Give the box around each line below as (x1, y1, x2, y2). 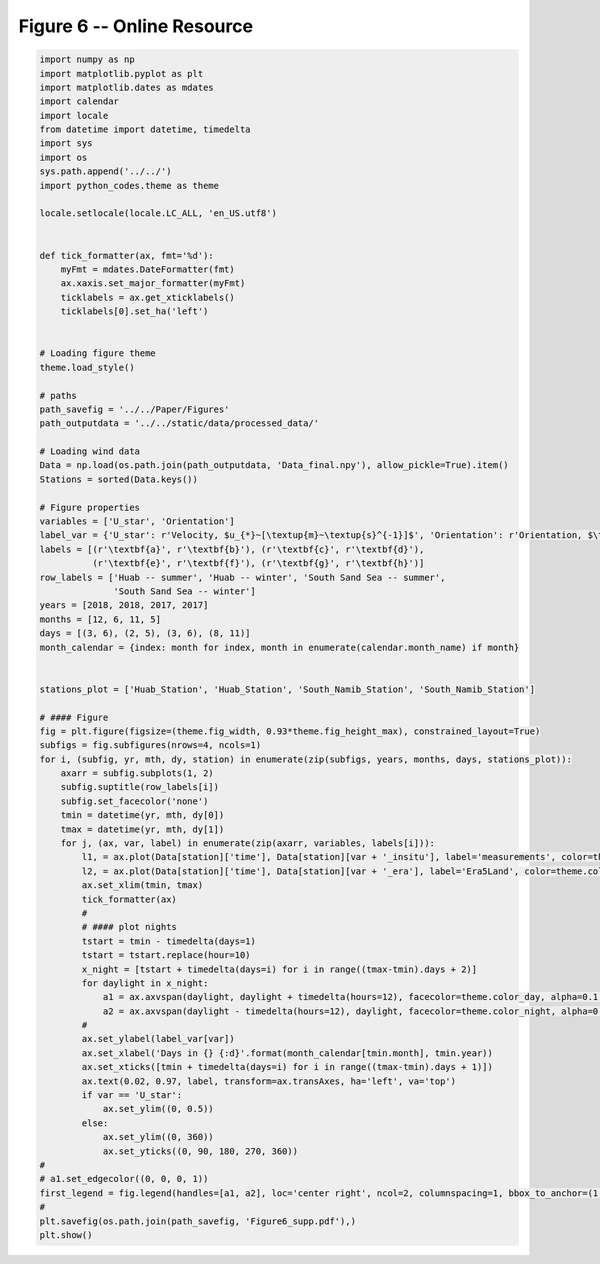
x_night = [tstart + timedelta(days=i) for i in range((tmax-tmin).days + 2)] (81, 963, 478, 975)
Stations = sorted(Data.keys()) (39, 473, 199, 485)
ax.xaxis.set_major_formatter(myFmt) (60, 278, 246, 289)
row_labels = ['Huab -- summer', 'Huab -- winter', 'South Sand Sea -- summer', (39, 571, 446, 583)
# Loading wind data (39, 446, 140, 457)
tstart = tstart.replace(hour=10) (81, 950, 251, 961)
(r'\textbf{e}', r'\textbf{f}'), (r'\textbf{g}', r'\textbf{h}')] (91, 558, 425, 569)
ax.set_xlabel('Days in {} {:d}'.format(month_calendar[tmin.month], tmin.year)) (81, 1047, 494, 1059)
